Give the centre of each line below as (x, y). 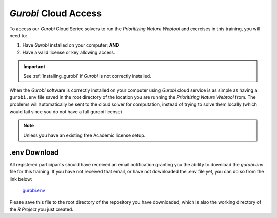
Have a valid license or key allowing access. (69, 52)
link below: (21, 179)
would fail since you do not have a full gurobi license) (66, 112)
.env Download (34, 152)
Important (34, 67)
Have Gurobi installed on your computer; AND (71, 45)
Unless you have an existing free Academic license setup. (84, 135)
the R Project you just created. (42, 209)
